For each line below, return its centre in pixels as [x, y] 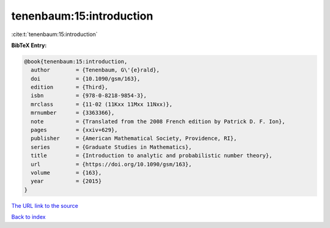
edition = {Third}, [69, 87]
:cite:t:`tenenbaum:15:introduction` [54, 34]
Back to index [28, 217]
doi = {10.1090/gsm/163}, [86, 79]
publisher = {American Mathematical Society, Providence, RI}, [134, 138]
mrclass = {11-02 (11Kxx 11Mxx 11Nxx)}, [102, 104]
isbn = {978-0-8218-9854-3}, [89, 96]
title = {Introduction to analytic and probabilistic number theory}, [152, 156]
